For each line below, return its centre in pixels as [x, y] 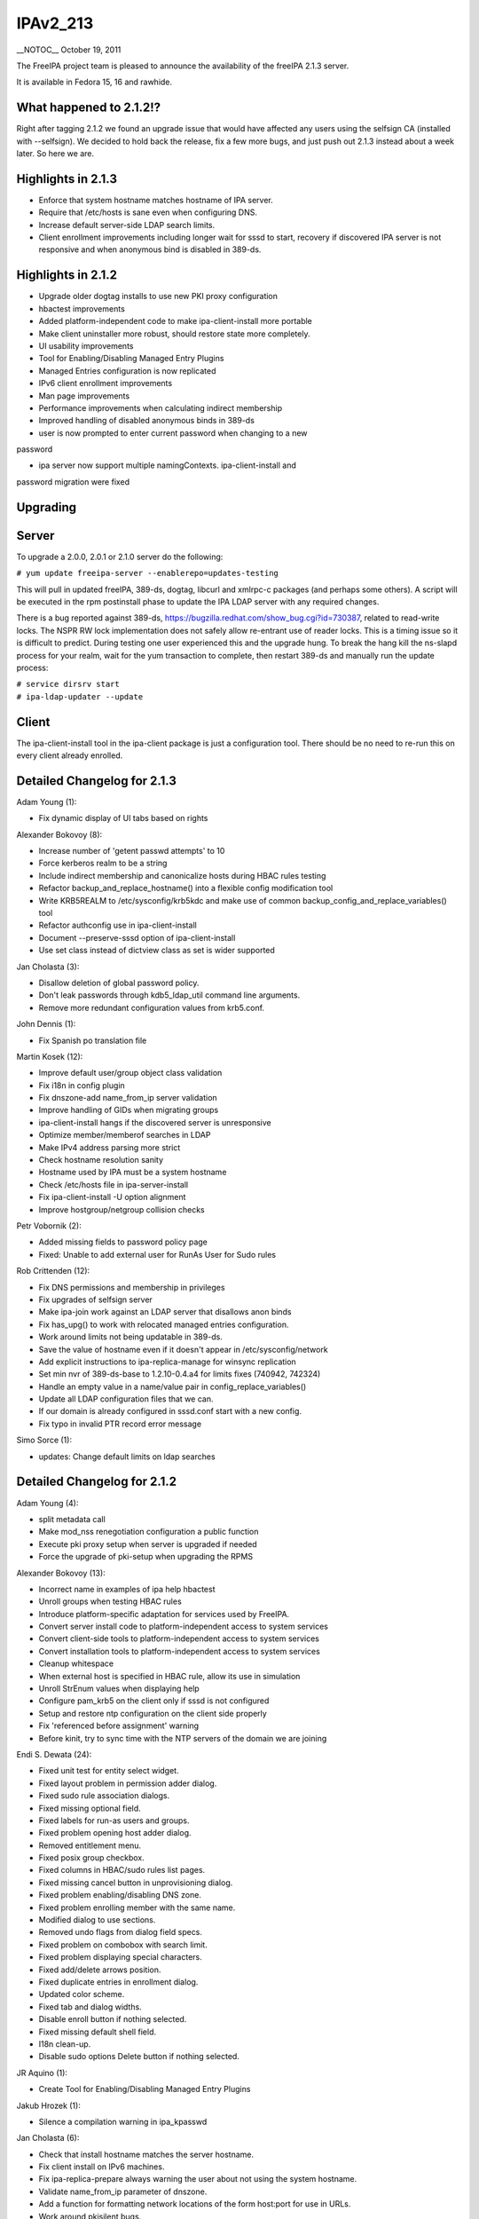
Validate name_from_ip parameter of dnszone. [123, 2191]
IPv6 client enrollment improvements [106, 383]
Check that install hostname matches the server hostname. [146, 2154]
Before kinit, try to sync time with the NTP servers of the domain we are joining [183, 1738]
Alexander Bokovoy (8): [59, 834]
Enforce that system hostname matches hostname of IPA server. [156, 200]
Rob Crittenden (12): [53, 1271]
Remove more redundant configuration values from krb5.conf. [152, 1007]
